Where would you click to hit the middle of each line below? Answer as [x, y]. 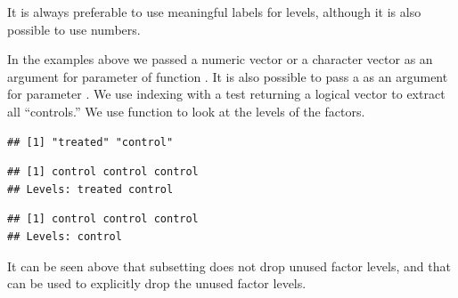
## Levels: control [65, 236]
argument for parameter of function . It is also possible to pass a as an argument [228, 76]
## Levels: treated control [90, 189]
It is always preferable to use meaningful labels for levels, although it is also [214, 12]
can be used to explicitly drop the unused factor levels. [157, 283]
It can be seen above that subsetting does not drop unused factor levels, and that [229, 266]
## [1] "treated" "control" [90, 142]
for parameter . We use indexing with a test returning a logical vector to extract [226, 94]
